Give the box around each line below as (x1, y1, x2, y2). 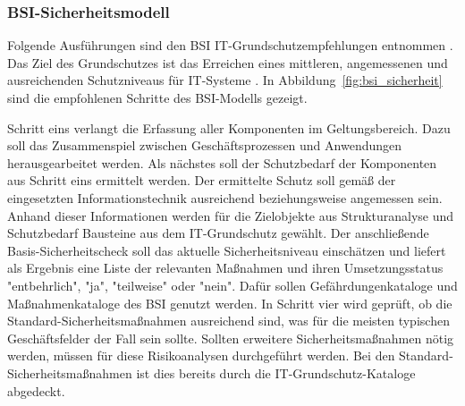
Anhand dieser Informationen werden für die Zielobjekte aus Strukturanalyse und (7, 206, 454, 224)
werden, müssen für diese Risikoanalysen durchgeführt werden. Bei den (7, 346, 395, 365)
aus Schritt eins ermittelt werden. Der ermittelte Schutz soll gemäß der (7, 171, 396, 190)
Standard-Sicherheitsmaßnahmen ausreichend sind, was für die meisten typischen (7, 311, 450, 330)
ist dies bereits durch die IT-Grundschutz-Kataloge (136, 363, 416, 382)
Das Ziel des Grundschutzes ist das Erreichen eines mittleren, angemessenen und (7, 53, 448, 72)
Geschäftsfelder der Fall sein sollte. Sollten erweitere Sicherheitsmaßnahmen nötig (7, 328, 454, 347)
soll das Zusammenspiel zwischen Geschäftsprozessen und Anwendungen (7, 136, 402, 155)
